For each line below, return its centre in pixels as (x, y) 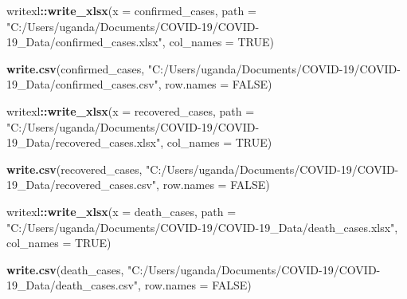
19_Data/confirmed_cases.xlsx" (84, 42)
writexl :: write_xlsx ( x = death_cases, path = (121, 211)
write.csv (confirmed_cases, (76, 68)
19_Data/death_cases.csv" (72, 285)
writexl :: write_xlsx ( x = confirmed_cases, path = (131, 10)
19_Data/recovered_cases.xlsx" (84, 142)
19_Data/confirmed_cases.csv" (82, 84)
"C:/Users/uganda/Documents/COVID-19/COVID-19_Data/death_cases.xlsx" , (202, 227)
